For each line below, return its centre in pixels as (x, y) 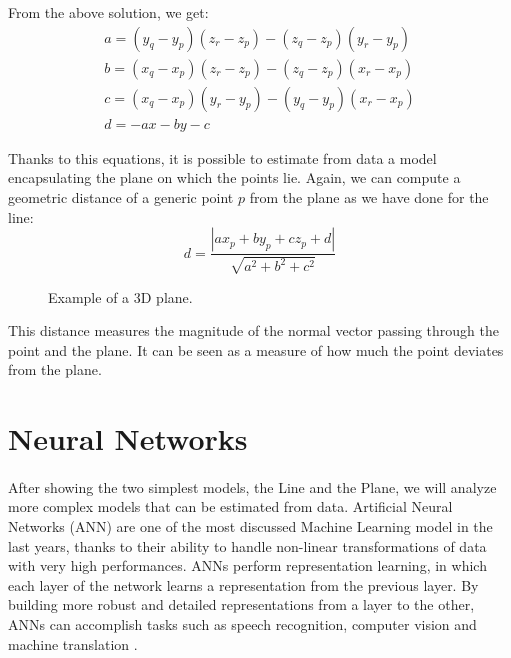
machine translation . (73, 643)
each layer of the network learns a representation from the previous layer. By (243, 584)
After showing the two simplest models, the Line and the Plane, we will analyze (252, 486)
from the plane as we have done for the (369, 196)
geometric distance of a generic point (121, 196)
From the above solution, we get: (108, 12)
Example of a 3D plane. (120, 296)
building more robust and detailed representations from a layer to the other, (241, 604)
